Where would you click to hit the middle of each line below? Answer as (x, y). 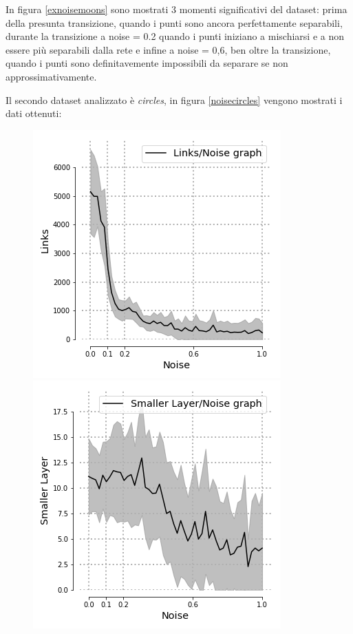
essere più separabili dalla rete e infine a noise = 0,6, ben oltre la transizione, (168, 49)
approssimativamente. (51, 76)
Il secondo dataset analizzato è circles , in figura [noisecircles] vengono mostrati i (174, 99)
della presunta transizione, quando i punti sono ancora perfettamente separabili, (174, 22)
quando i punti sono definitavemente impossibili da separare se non (147, 63)
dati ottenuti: (34, 113)
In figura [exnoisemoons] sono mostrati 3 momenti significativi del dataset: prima (176, 9)
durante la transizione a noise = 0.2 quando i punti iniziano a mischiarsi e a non (175, 36)
